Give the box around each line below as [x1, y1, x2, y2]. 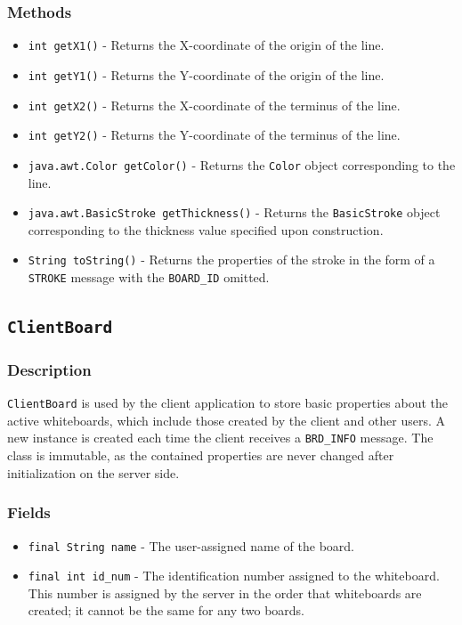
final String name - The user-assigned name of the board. [28, 536, 355, 555]
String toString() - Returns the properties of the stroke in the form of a [28, 250, 435, 269]
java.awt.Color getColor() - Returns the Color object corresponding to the [28, 155, 456, 174]
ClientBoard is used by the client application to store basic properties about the [7, 394, 448, 412]
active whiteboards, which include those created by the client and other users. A [7, 410, 445, 429]
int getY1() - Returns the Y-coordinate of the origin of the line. [28, 65, 385, 84]
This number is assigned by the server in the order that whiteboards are [28, 583, 422, 602]
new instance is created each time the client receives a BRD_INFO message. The [7, 428, 434, 447]
